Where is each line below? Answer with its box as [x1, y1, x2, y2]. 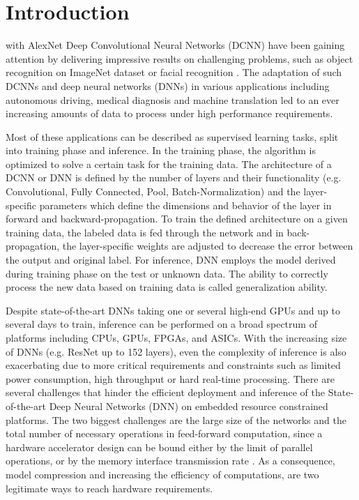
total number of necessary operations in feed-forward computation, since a [6, 426, 323, 441]
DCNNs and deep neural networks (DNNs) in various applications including [6, 78, 330, 93]
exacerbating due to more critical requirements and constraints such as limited [6, 358, 341, 372]
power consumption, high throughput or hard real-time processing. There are [6, 371, 335, 386]
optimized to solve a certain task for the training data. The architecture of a [6, 156, 332, 171]
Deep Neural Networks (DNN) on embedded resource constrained [49, 398, 328, 413]
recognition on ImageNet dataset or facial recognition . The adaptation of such [6, 65, 342, 79]
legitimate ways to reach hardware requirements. [6, 480, 213, 495]
